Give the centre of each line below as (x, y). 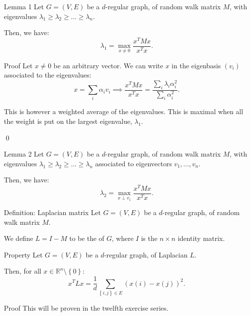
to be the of (87, 238)
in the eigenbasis (196, 65)
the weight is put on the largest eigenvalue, (68, 121)
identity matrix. (201, 238)
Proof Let (18, 65)
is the (149, 238)
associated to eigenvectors (134, 163)
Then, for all (23, 271)
